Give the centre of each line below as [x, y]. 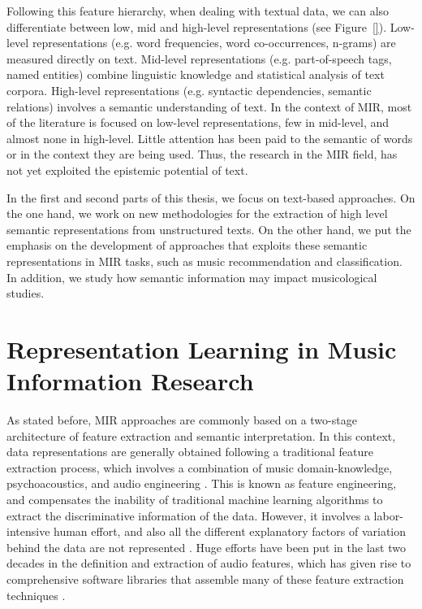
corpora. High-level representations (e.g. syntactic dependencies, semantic [189, 90]
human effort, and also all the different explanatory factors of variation [230, 531]
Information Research [130, 381]
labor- [388, 515]
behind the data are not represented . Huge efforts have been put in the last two [206, 547]
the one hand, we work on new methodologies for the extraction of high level [197, 213]
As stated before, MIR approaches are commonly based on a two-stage [182, 420]
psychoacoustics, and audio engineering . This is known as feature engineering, [202, 483]
